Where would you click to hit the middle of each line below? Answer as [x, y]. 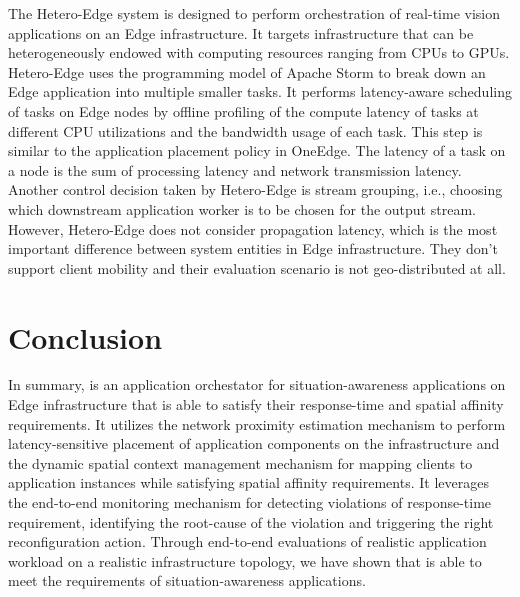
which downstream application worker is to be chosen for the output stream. [242, 208]
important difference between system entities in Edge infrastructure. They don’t [253, 248]
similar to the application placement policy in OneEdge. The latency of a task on [257, 150]
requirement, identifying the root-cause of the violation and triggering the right [251, 521]
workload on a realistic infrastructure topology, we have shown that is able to [245, 560]
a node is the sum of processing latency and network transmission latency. [235, 169]
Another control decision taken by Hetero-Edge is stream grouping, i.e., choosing [255, 189]
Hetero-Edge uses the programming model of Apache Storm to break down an [247, 71]
